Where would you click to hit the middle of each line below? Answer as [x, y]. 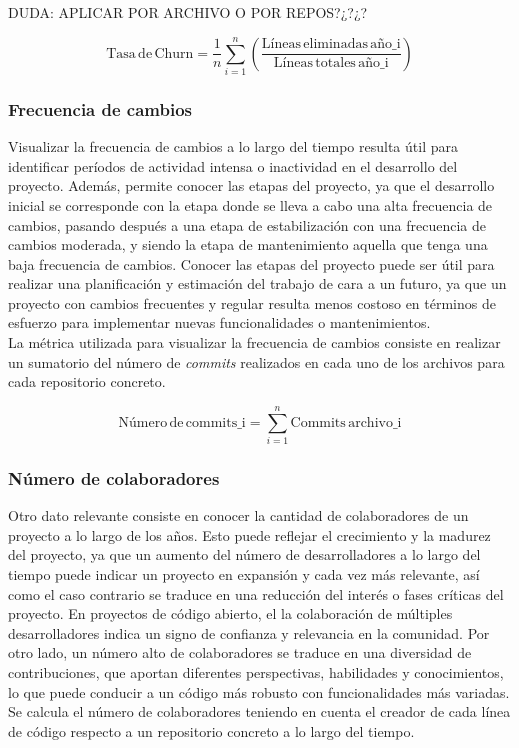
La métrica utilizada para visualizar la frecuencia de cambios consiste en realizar [254, 342]
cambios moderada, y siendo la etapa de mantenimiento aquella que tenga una [248, 244]
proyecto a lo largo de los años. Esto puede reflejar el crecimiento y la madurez [249, 534]
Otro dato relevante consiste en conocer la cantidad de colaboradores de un [238, 515]
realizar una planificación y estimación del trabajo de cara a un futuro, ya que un [257, 283]
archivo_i [375, 422]
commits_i [215, 422]
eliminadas [335, 44]
